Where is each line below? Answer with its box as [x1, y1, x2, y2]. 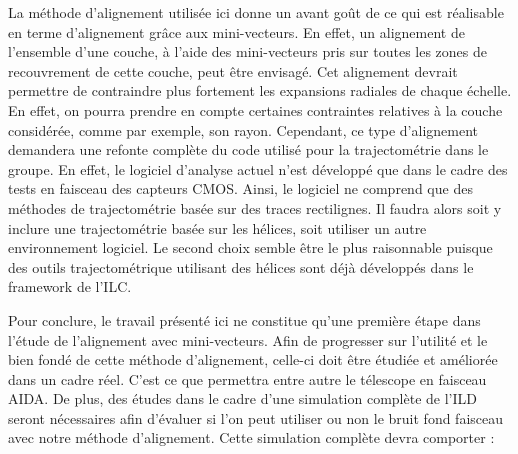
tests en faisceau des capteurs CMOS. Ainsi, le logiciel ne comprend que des [8, 178, 473, 199]
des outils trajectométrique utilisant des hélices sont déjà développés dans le [8, 256, 474, 277]
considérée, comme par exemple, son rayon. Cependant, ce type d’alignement [8, 119, 479, 140]
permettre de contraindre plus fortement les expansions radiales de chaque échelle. [8, 80, 512, 101]
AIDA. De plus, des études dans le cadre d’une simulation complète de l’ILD [8, 388, 477, 409]
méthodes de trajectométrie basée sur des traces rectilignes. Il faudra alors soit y [8, 197, 502, 218]
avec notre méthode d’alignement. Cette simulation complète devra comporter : [8, 427, 495, 448]
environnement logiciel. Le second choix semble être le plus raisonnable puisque [8, 237, 493, 258]
